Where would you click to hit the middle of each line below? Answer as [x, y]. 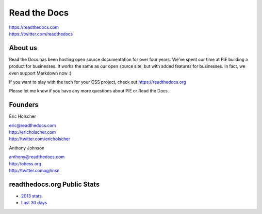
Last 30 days [34, 203]
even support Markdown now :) [40, 73]
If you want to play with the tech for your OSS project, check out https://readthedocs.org [98, 82]
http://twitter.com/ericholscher [40, 139]
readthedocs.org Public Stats [54, 184]
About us [23, 48]
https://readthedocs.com [34, 27]
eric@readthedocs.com [33, 125]
